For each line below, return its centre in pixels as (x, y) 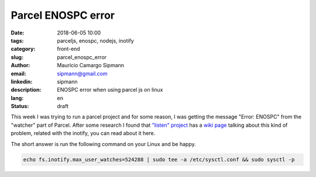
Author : (20, 65)
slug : (17, 57)
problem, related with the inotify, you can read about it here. (83, 133)
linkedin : (22, 81)
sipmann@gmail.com (82, 74)
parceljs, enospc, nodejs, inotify (95, 40)
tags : (17, 40)
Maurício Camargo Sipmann (91, 65)
